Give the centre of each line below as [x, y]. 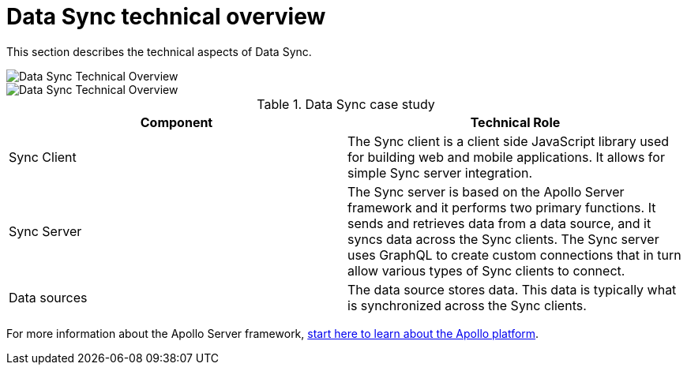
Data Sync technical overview [166, 17]
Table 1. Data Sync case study [346, 104]
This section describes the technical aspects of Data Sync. [159, 51]
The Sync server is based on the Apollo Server [486, 191]
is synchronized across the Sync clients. [467, 305]
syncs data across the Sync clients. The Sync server [503, 239]
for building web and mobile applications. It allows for [506, 157]
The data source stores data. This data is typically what [512, 289]
